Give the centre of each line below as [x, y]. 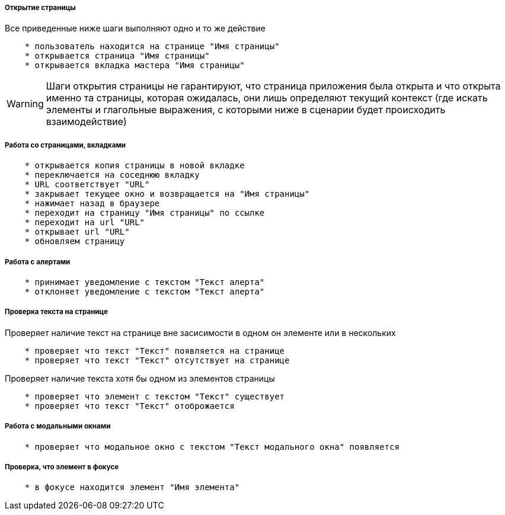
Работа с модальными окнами [58, 426]
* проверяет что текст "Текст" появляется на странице [155, 351]
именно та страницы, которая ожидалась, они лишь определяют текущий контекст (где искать [267, 98]
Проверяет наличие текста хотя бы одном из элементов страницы [140, 378]
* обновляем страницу [75, 241]
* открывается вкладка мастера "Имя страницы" [135, 65]
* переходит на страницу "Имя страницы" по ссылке [145, 213]
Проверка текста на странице [56, 312]
